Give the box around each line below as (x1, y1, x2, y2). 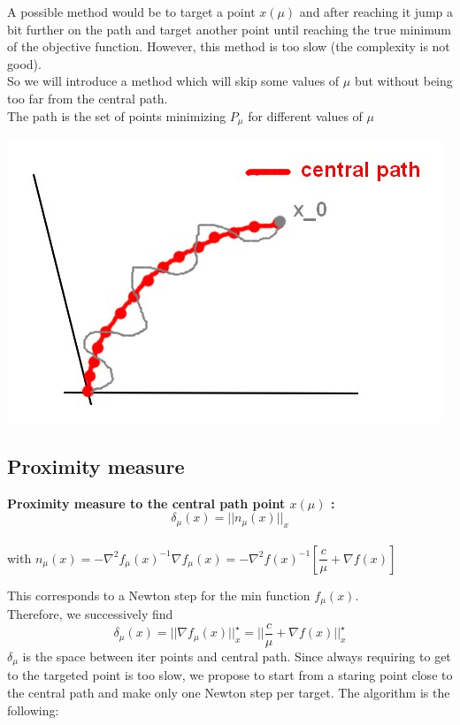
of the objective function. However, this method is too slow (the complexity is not (7, 37, 450, 56)
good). (7, 54, 42, 72)
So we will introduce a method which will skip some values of (7, 72, 340, 90)
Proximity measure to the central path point (7, 493, 286, 512)
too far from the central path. (7, 88, 168, 107)
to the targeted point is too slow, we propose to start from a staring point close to (7, 666, 453, 684)
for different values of (248, 106, 363, 125)
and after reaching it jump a (299, 3, 454, 20)
